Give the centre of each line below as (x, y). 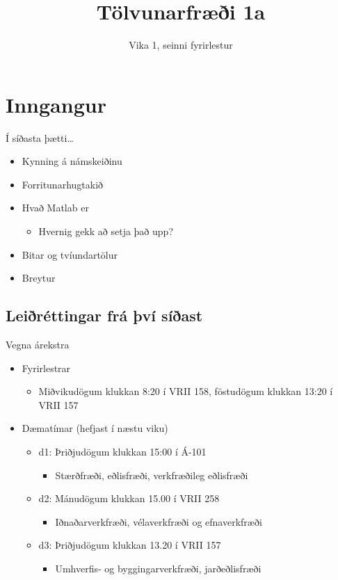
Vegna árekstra (38, 345)
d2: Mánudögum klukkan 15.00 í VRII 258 (129, 498)
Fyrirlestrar (46, 368)
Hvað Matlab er (55, 208)
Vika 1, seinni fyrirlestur (181, 45)
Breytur (39, 278)
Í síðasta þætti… (40, 137)
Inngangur (56, 104)
